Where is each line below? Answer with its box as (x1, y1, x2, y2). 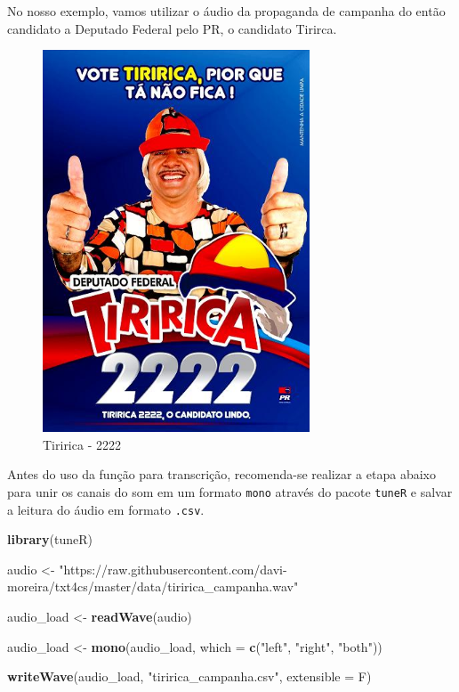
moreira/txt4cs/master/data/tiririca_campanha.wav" (7, 577, 299, 596)
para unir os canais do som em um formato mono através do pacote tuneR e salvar (7, 482, 453, 501)
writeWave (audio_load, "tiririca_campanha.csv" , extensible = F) (7, 667, 372, 686)
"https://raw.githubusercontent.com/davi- (59, 559, 287, 578)
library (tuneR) (7, 530, 93, 549)
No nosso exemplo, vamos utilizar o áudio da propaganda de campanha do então (7, 2, 446, 20)
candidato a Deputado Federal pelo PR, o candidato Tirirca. (7, 19, 337, 37)
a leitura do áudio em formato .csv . (7, 500, 205, 518)
